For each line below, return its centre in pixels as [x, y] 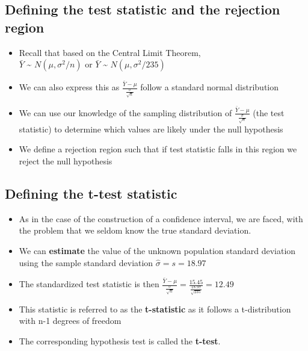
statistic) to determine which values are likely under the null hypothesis [151, 129]
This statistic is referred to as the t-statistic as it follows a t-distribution [155, 309]
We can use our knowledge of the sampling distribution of [125, 112]
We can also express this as [69, 87]
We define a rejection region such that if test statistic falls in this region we [158, 149]
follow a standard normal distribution [210, 87]
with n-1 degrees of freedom [70, 321]
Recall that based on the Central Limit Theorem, [110, 52]
